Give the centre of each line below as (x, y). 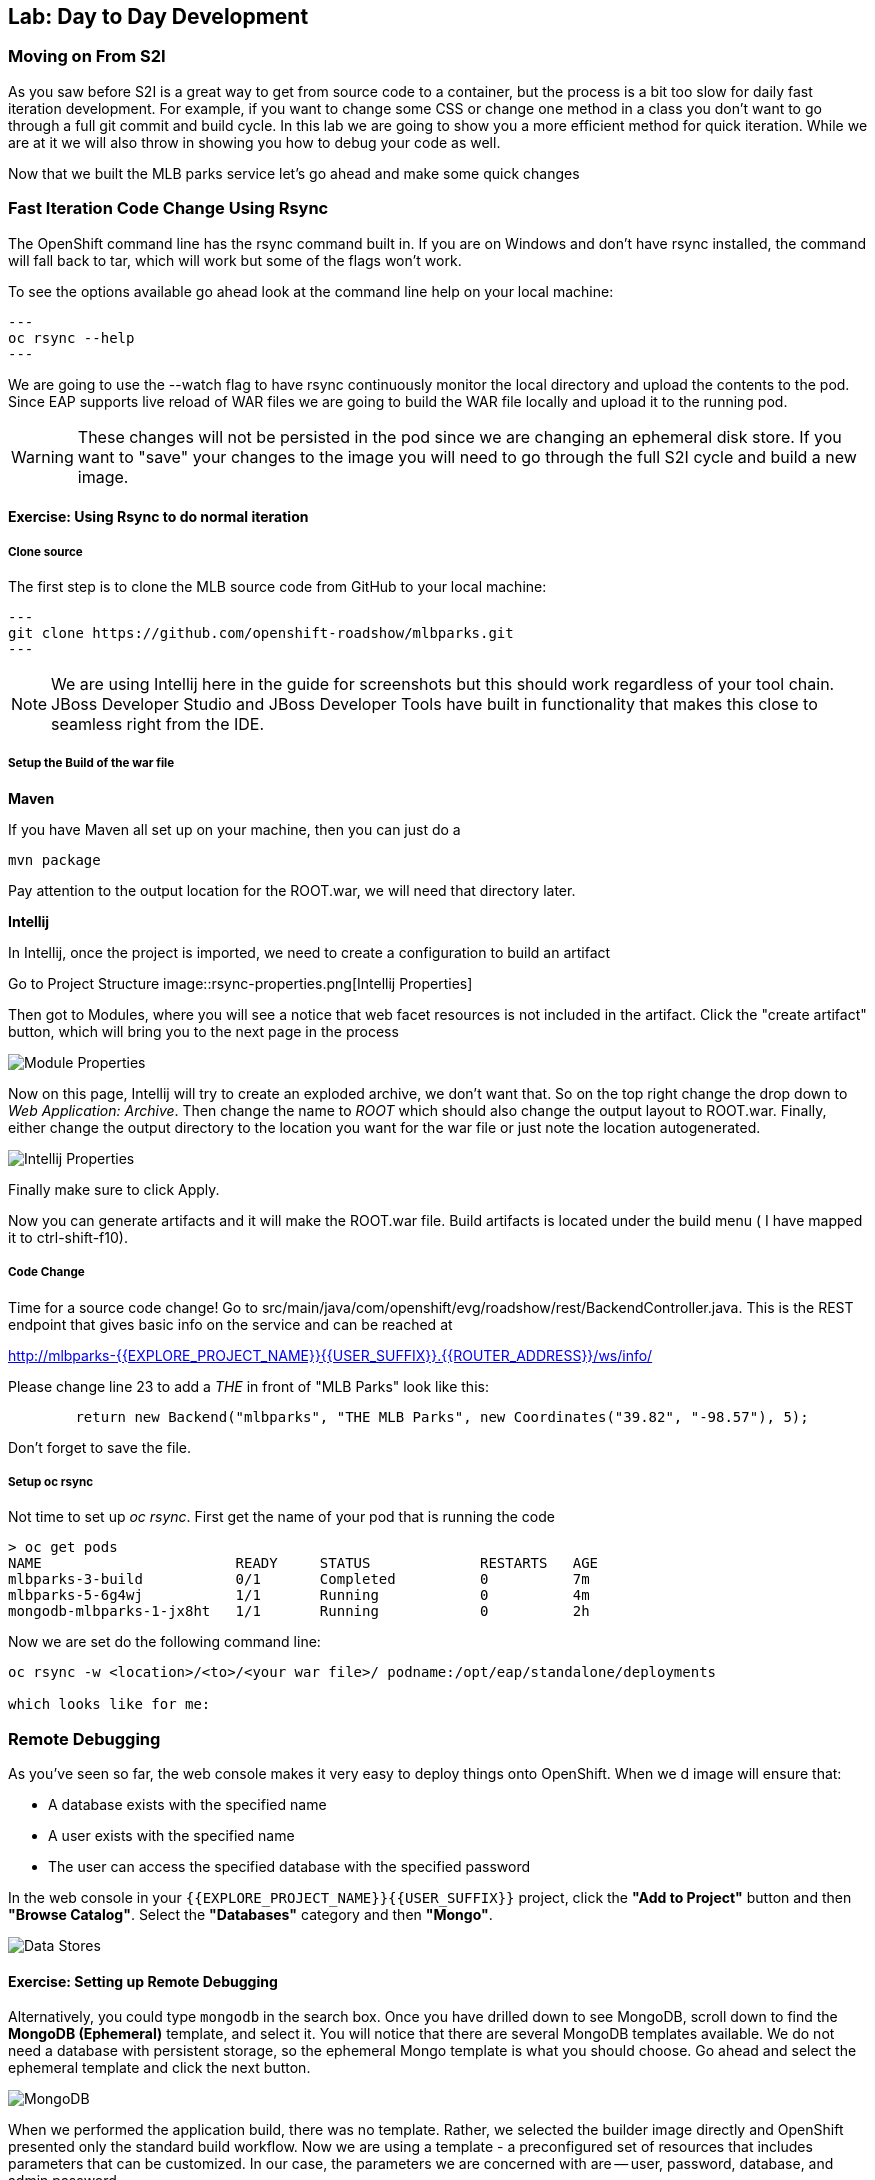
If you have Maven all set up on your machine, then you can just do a (234, 829)
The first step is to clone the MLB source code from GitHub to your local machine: (277, 586)
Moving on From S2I (87, 56)
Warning (42, 456)
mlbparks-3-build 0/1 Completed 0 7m (299, 1579)
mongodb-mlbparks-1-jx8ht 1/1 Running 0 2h (299, 1611)
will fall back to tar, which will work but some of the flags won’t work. (235, 260)
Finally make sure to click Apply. (114, 1189)
